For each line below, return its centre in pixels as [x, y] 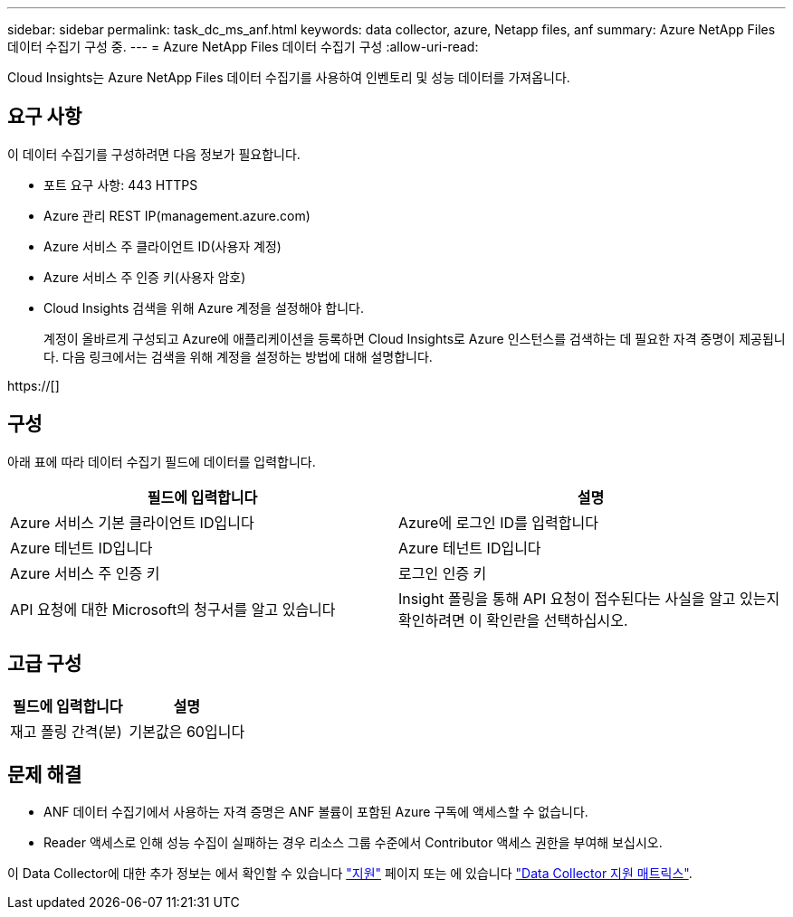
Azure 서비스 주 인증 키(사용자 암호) [145, 277]
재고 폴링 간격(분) [66, 731]
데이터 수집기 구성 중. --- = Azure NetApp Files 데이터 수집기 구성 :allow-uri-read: [243, 47]
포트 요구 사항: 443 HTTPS [121, 184]
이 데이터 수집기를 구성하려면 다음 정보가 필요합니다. [154, 154]
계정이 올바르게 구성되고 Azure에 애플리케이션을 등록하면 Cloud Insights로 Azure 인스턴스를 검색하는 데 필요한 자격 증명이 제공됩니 [415, 338]
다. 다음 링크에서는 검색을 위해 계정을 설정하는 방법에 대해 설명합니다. [238, 356]
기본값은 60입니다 [187, 731]
